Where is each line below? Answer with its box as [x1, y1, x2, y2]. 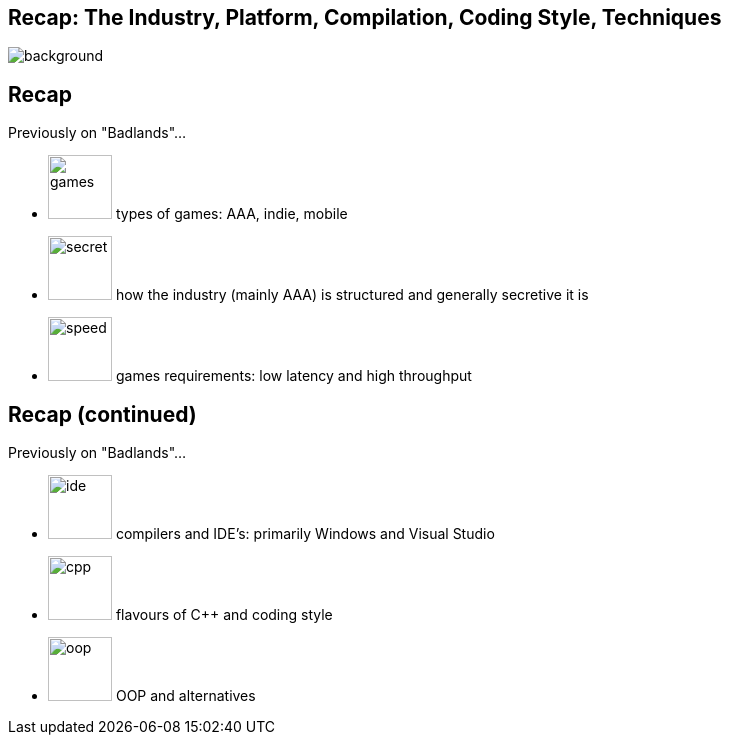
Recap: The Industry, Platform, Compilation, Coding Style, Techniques [8, 5, 722, 30]
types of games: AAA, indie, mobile [115, 205, 348, 223]
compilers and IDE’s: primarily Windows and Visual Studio [115, 525, 495, 543]
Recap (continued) [8, 401, 197, 427]
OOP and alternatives [115, 687, 256, 705]
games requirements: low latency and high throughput [115, 367, 472, 385]
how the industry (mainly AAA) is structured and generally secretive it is [115, 286, 589, 304]
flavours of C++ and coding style [115, 606, 333, 624]
